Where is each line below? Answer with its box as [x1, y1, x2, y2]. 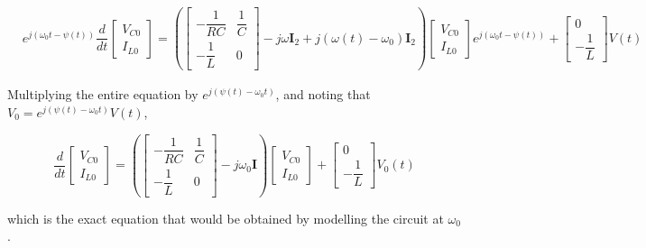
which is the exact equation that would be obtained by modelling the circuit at [7, 208, 444, 227]
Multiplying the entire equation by [7, 85, 198, 104]
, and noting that [275, 85, 371, 104]
